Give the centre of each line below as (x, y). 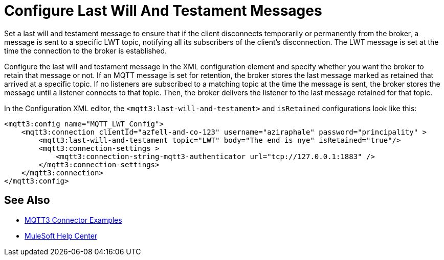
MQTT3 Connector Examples (73, 220)
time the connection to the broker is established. (86, 50)
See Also (27, 200)
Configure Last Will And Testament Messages (163, 11)
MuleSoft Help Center (61, 236)
